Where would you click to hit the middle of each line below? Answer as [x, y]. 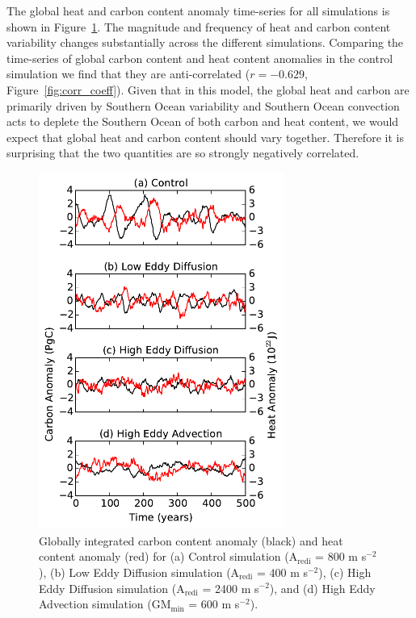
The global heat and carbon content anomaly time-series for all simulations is [198, 10]
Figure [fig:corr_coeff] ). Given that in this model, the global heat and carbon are [208, 89]
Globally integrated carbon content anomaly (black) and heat [191, 540]
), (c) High [345, 572]
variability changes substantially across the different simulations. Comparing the [205, 42]
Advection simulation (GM [105, 604]
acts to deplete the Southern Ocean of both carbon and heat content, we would [203, 121]
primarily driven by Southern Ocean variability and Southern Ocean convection [203, 105]
